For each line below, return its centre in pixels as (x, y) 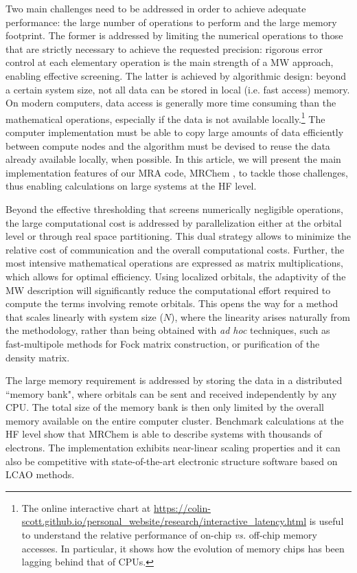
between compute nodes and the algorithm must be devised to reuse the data (168, 145)
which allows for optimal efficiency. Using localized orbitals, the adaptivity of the (176, 276)
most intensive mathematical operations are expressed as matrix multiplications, (174, 263)
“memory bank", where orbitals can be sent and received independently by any (171, 393)
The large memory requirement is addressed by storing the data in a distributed (174, 380)
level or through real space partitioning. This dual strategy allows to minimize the (178, 236)
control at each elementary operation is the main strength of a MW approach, (170, 62)
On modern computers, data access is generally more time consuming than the (171, 103)
